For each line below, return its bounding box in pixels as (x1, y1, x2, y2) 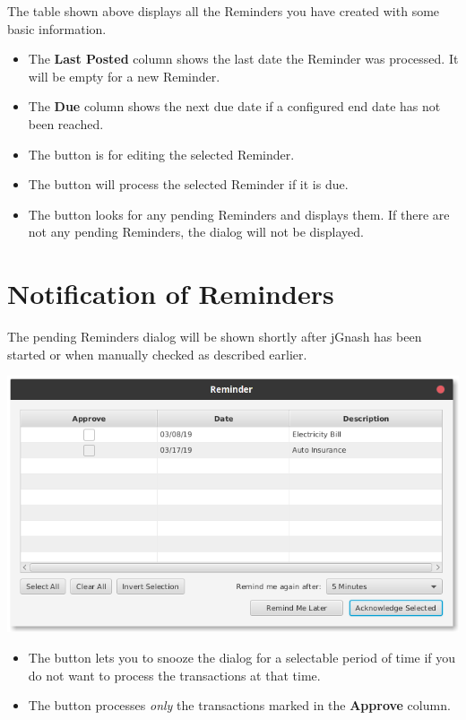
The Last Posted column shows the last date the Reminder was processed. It (28, 49, 459, 68)
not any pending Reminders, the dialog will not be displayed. (28, 222, 364, 241)
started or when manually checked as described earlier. (7, 344, 307, 363)
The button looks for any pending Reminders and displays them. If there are (28, 204, 450, 223)
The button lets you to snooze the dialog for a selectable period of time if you (28, 647, 456, 666)
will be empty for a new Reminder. (28, 66, 220, 85)
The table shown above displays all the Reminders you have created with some (7, 2, 440, 20)
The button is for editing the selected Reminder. (28, 144, 295, 163)
